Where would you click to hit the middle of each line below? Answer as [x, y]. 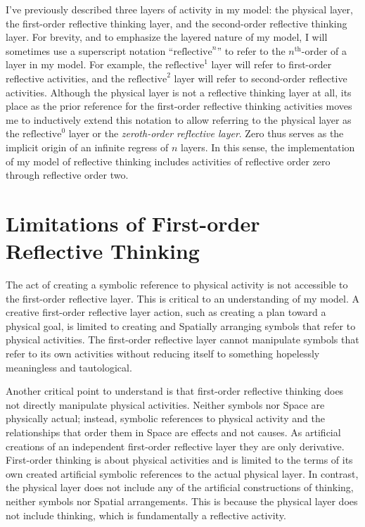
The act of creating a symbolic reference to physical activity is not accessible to [177, 285]
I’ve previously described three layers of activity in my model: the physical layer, [179, 9]
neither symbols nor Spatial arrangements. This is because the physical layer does [182, 501]
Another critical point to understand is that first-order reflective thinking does [175, 391]
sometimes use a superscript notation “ [90, 50]
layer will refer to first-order [271, 64]
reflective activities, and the [65, 78]
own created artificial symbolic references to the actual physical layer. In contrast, [182, 473]
